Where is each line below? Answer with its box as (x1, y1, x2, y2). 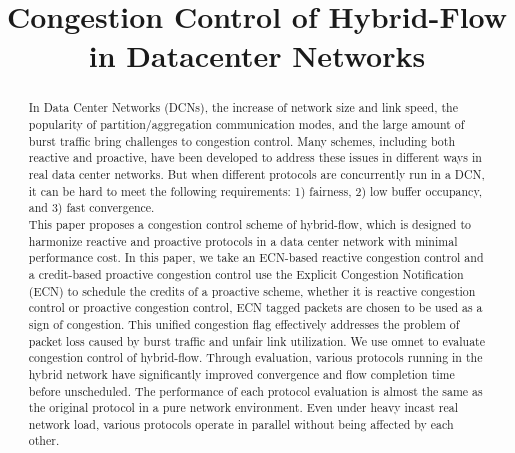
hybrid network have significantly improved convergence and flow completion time (28, 365, 455, 382)
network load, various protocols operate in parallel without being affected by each (28, 415, 454, 432)
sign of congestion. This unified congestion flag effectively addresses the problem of (28, 315, 460, 332)
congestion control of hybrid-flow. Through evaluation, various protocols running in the (28, 349, 483, 366)
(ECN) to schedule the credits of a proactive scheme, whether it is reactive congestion (28, 282, 476, 299)
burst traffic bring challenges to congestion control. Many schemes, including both (28, 132, 456, 149)
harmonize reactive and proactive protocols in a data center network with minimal (28, 232, 458, 249)
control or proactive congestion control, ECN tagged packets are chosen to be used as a (28, 299, 483, 316)
